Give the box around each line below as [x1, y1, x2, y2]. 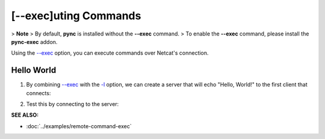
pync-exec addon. [11, 38, 58, 45]
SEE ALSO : [11, 111, 39, 119]
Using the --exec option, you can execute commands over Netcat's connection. [11, 49, 209, 57]
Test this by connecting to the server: [26, 100, 119, 108]
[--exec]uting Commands [11, 9, 141, 22]
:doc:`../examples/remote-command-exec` [26, 122, 132, 129]
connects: [26, 89, 51, 96]
